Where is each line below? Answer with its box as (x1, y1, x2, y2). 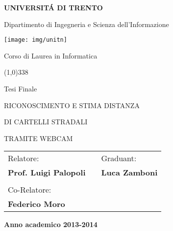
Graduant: (101, 152, 137, 164)
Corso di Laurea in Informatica (4, 50, 98, 60)
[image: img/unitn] (4, 36, 67, 44)
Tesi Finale (4, 84, 37, 94)
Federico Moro (8, 198, 65, 210)
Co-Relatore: (8, 184, 51, 196)
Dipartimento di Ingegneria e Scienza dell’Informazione (4, 19, 169, 29)
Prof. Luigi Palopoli (8, 167, 86, 178)
